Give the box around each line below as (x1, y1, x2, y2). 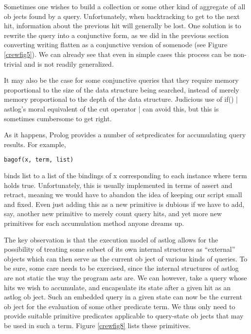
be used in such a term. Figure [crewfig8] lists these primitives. (4, 320, 191, 330)
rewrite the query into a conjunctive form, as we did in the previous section (4, 30, 229, 40)
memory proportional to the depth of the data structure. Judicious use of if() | (4, 94, 238, 104)
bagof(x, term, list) (4, 156, 74, 164)
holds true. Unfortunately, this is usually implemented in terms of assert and (4, 180, 233, 190)
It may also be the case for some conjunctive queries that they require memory (4, 75, 239, 85)
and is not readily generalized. (24, 58, 114, 69)
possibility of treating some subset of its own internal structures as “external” (4, 244, 235, 254)
